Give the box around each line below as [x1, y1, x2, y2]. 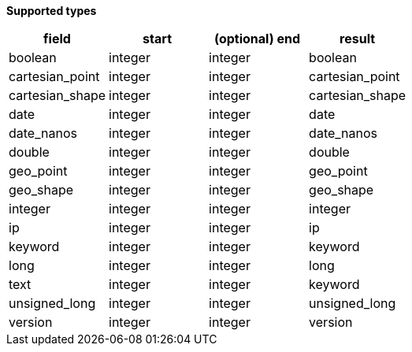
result [340, 31, 376, 46]
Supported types [6, 4, 97, 17]
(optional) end [214, 31, 301, 46]
